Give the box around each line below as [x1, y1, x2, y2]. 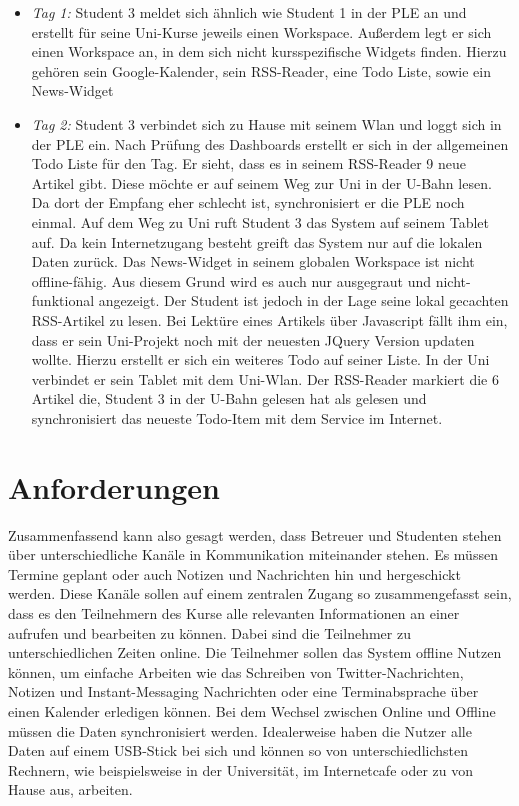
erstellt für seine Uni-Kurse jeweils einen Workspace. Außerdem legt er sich [31, 21, 492, 42]
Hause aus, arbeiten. [8, 779, 133, 800]
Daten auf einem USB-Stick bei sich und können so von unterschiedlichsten [8, 740, 469, 761]
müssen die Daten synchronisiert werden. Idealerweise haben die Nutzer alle [8, 720, 472, 741]
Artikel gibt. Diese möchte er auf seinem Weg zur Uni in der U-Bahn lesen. [31, 172, 492, 193]
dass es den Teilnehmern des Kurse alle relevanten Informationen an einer [8, 602, 460, 623]
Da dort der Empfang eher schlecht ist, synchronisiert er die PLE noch [31, 192, 465, 213]
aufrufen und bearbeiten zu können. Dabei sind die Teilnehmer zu [8, 622, 411, 643]
